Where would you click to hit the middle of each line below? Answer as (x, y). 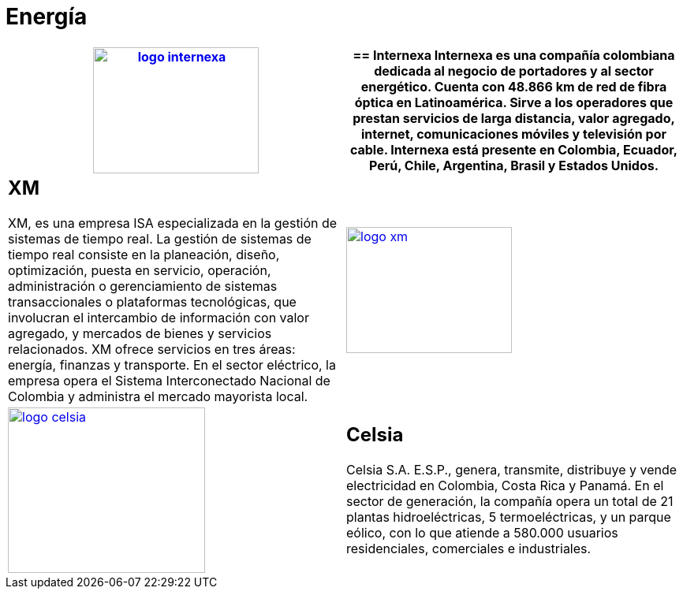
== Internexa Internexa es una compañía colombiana (514, 55)
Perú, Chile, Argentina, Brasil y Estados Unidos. (514, 165)
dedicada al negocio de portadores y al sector (514, 71)
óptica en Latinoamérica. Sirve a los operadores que (514, 102)
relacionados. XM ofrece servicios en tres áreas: (152, 349)
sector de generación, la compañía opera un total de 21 (510, 502)
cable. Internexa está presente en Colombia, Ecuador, (514, 149)
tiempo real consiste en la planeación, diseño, (144, 254)
